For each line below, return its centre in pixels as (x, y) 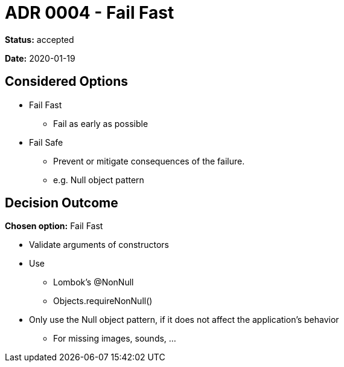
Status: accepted (40, 39)
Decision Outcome (62, 203)
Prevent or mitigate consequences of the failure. (149, 161)
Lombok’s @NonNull (94, 282)
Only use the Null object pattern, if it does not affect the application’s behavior (184, 320)
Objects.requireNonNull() (103, 301)
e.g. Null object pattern (99, 180)
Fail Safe (46, 142)
